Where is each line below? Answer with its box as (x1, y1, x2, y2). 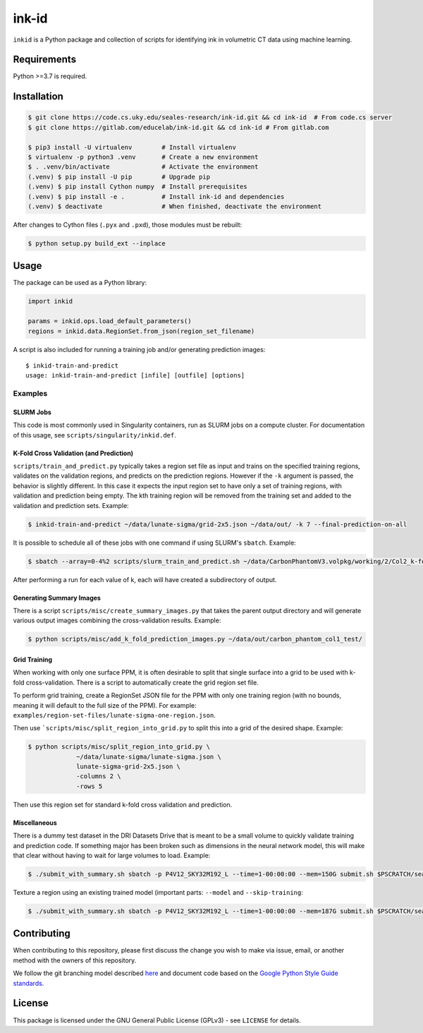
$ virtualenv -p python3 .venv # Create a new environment (27, 153, 259, 162)
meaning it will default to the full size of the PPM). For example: (13, 701, 197, 709)
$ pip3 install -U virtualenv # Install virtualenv (27, 143, 236, 151)
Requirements (13, 54, 77, 66)
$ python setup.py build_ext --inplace (27, 239, 166, 247)
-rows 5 (76, 782, 103, 790)
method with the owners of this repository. (13, 956, 137, 965)
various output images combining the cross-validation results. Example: (13, 616, 221, 624)
